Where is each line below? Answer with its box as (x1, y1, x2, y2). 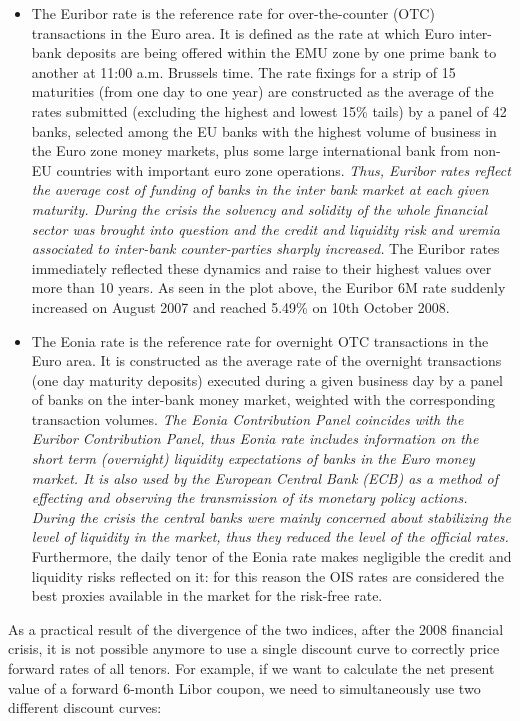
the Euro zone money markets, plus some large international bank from (31, 140, 469, 161)
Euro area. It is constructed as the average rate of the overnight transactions (31, 350, 502, 371)
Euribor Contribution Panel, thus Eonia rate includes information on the (31, 428, 479, 449)
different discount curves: (8, 697, 162, 718)
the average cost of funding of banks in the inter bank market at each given (31, 179, 489, 200)
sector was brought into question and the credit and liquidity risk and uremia (31, 218, 501, 239)
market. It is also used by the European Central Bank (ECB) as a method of (31, 467, 498, 488)
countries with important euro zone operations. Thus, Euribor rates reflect (56, 159, 511, 180)
